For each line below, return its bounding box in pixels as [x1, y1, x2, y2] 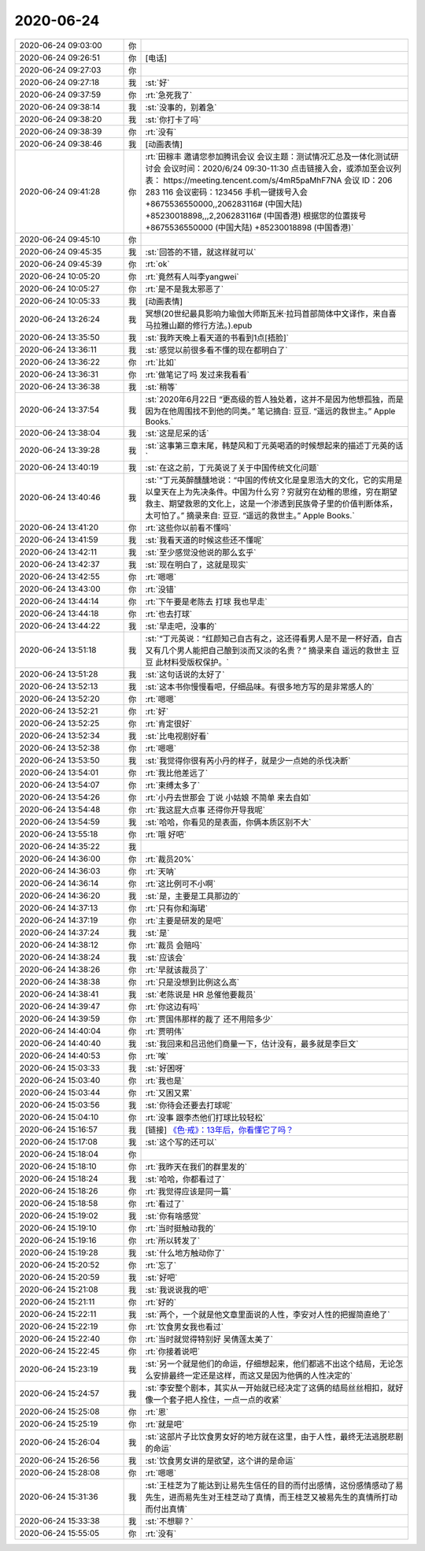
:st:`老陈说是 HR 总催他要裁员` [145, 989, 256, 1000]
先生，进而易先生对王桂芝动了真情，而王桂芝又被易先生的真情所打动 [145, 1491, 397, 1502]
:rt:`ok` [145, 258, 170, 269]
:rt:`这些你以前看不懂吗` [145, 522, 232, 533]
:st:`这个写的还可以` [145, 1137, 217, 1148]
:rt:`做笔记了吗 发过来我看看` [145, 369, 250, 380]
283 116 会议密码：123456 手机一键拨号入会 [145, 186, 309, 197]
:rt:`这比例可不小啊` [145, 878, 216, 889]
